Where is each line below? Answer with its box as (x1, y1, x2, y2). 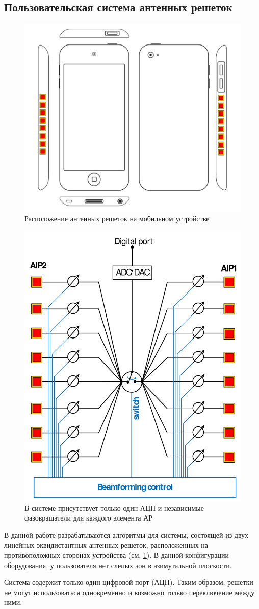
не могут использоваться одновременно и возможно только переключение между (4, 587, 255, 597)
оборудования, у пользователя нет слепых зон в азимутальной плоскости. (4, 559, 232, 570)
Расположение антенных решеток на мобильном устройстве (24, 213, 210, 224)
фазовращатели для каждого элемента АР (24, 512, 153, 523)
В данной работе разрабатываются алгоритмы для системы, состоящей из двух (4, 529, 249, 540)
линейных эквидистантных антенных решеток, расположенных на (4, 539, 209, 550)
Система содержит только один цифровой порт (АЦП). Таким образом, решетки (4, 577, 253, 588)
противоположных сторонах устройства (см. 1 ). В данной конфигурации (4, 550, 229, 560)
